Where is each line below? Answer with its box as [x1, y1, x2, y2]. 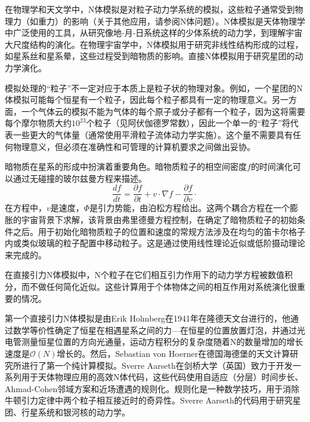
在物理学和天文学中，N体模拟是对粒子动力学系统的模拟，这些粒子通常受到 [5, 3, 295, 15]
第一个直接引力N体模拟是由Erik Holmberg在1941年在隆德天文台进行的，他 [5, 312, 291, 325]
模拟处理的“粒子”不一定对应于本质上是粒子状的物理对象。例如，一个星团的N [5, 81, 303, 94]
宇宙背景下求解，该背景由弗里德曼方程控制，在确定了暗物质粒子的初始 [21, 213, 297, 225]
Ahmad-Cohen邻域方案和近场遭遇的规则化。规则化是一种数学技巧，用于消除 [5, 382, 300, 395]
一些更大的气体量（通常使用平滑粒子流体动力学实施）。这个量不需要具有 [13, 128, 293, 140]
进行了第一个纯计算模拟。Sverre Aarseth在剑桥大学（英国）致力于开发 [21, 359, 293, 371]
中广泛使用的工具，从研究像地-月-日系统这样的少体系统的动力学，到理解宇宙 [5, 26, 303, 39]
